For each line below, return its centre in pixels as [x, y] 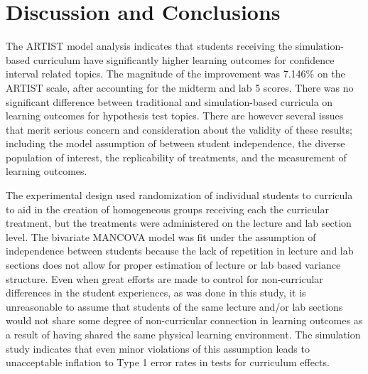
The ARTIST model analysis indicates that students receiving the [149, 46]
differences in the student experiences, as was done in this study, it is [156, 293]
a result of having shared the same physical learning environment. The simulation [183, 334]
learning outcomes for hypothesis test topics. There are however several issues [175, 116]
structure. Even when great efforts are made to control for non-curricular [164, 278]
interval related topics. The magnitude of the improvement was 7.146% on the [175, 74]
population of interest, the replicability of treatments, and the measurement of [176, 157]
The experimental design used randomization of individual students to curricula [179, 195]
